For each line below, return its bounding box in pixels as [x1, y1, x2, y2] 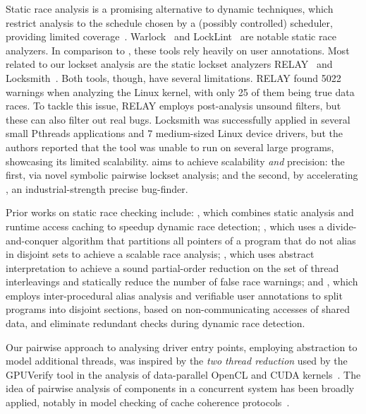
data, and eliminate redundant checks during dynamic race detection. [6, 316, 305, 331]
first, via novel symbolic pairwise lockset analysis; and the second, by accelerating [6, 167, 358, 182]
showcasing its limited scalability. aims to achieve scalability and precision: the [6, 153, 345, 168]
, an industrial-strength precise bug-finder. [6, 181, 188, 196]
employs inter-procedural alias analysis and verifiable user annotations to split [6, 288, 343, 302]
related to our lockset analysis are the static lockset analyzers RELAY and [6, 57, 333, 71]
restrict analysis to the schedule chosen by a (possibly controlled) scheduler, [6, 15, 333, 30]
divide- [327, 218, 357, 233]
